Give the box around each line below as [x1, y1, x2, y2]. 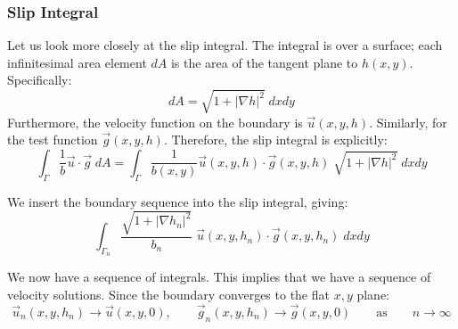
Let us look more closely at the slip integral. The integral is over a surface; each [7, 36, 443, 54]
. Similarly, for [369, 112, 447, 131]
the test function [7, 130, 98, 149]
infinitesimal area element [7, 53, 147, 71]
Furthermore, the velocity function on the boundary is [7, 112, 303, 131]
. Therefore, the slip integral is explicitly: [163, 130, 388, 149]
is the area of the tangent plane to [170, 53, 358, 71]
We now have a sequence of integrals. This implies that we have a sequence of [7, 267, 431, 286]
